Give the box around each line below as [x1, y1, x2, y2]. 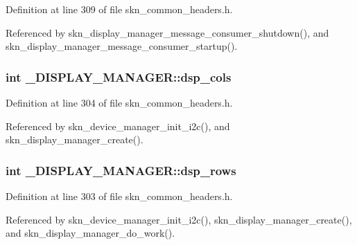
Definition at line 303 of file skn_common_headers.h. [6, 189, 233, 203]
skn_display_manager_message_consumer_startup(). [6, 39, 238, 53]
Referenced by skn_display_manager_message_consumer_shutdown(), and [6, 25, 329, 39]
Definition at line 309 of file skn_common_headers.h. [6, 2, 233, 16]
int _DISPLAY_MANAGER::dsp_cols [6, 68, 232, 85]
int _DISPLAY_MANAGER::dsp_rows [6, 161, 236, 179]
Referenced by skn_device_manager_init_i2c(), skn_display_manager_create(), [6, 212, 352, 226]
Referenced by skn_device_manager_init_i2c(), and [6, 118, 230, 133]
